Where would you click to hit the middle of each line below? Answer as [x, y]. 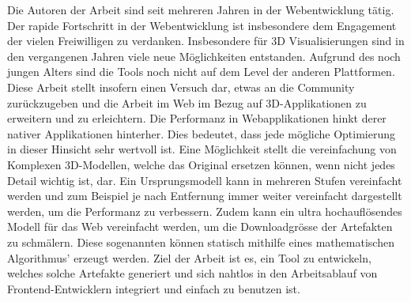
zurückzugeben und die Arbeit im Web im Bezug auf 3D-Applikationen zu [187, 102]
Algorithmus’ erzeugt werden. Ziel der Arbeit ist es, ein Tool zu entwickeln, [189, 257]
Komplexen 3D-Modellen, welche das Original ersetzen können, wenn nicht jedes [201, 164]
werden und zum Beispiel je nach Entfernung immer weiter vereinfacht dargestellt [205, 196]
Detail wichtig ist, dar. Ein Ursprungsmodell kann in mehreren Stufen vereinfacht [205, 180]
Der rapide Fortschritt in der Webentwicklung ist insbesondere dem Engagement [202, 25]
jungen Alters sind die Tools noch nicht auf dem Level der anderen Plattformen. [201, 72]
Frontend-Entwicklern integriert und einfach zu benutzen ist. [154, 288]
